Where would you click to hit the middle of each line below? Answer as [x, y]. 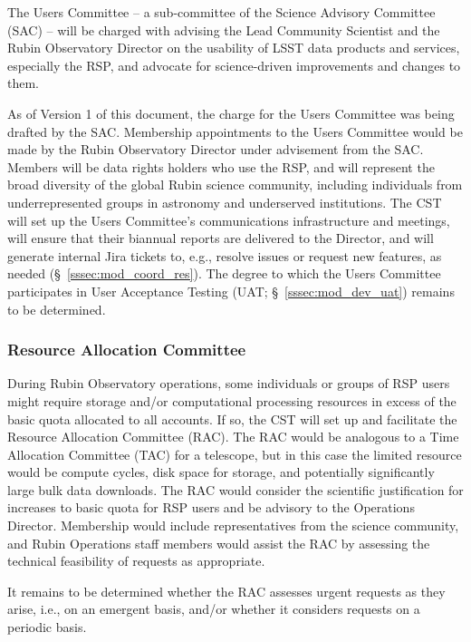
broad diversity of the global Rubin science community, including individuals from [235, 185]
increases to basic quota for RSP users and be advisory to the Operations [211, 507]
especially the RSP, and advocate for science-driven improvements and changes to [234, 65]
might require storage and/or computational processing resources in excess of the [232, 400]
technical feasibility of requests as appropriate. [136, 561]
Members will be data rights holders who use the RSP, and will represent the [221, 166]
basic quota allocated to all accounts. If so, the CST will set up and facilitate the [232, 418]
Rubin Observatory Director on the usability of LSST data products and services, [234, 48]
